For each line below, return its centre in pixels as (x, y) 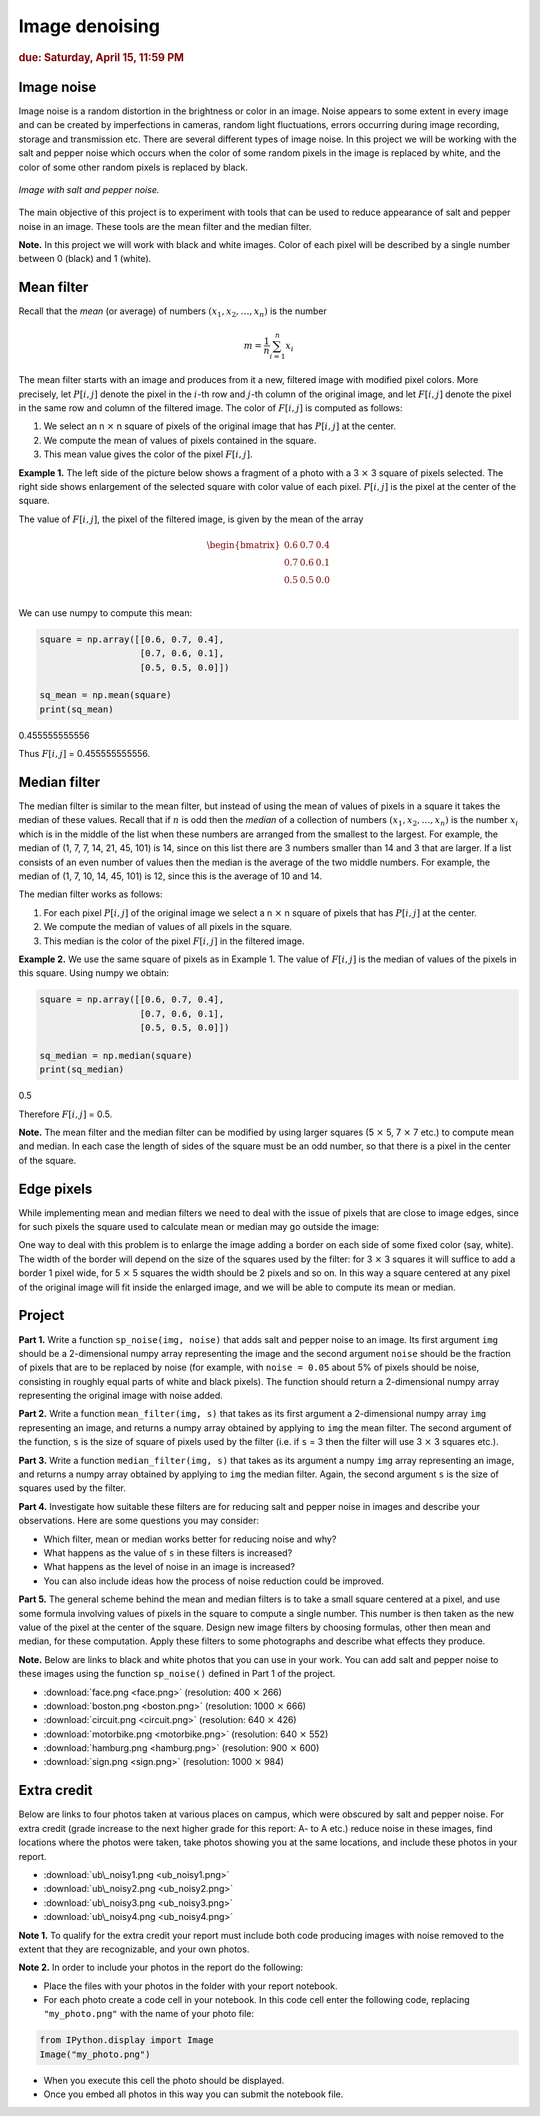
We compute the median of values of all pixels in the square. (168, 927)
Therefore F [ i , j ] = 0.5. (65, 1114)
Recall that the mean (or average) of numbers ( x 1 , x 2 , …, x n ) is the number (172, 312)
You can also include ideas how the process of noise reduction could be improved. (213, 1581)
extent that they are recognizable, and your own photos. (134, 1949)
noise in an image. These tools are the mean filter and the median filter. (165, 226)
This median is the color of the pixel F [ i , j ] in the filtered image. (174, 941)
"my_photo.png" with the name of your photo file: (149, 2014)
